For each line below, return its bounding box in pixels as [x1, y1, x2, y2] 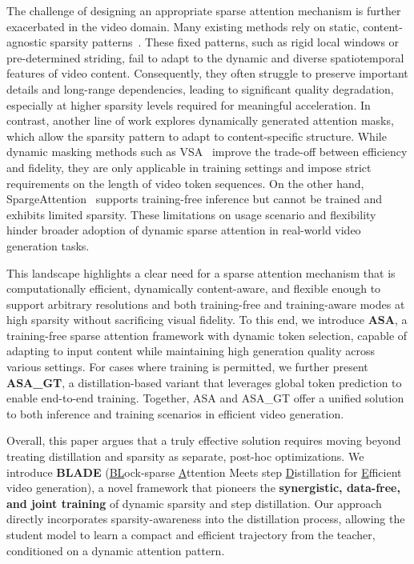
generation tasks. [6, 237, 90, 254]
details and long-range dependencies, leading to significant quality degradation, [6, 80, 394, 97]
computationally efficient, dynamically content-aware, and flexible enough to [6, 280, 381, 297]
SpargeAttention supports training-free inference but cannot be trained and [6, 190, 383, 207]
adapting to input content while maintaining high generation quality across [6, 342, 375, 359]
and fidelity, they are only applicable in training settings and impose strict [6, 158, 372, 175]
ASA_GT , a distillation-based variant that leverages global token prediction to [6, 374, 402, 390]
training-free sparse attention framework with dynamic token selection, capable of [6, 326, 408, 343]
